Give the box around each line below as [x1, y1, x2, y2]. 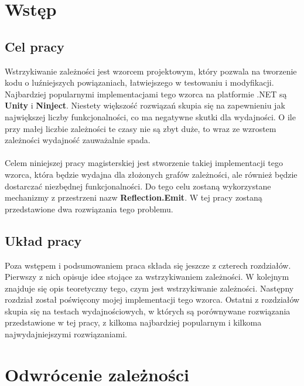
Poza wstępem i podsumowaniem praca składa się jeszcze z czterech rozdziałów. [5, 259, 291, 271]
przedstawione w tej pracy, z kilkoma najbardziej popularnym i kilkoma [5, 316, 262, 329]
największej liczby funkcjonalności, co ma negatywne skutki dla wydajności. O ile [5, 110, 296, 123]
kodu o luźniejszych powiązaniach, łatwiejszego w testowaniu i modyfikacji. [5, 76, 274, 89]
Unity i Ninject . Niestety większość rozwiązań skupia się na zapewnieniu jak [5, 99, 285, 111]
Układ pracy [5, 231, 82, 249]
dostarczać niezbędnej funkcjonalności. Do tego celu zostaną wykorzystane [5, 180, 271, 192]
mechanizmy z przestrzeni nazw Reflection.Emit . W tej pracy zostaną [5, 191, 262, 204]
